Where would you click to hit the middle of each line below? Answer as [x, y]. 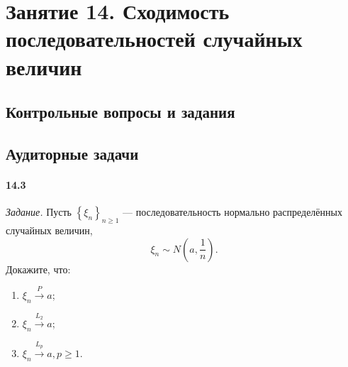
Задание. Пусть [39, 212]
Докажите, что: [38, 269]
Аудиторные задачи [72, 153]
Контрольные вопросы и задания [120, 112]
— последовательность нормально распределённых [232, 212]
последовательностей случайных [154, 39]
